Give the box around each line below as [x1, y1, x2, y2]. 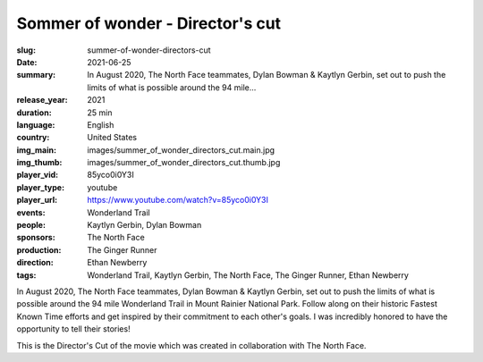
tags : [16, 269, 37, 281]
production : [16, 244, 62, 255]
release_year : [16, 95, 69, 105]
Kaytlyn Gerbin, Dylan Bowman [87, 220, 202, 231]
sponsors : [16, 232, 55, 243]
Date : [16, 56, 38, 67]
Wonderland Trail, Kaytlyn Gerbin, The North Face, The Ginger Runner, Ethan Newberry [87, 269, 409, 281]
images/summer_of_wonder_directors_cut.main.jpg [87, 144, 275, 156]
